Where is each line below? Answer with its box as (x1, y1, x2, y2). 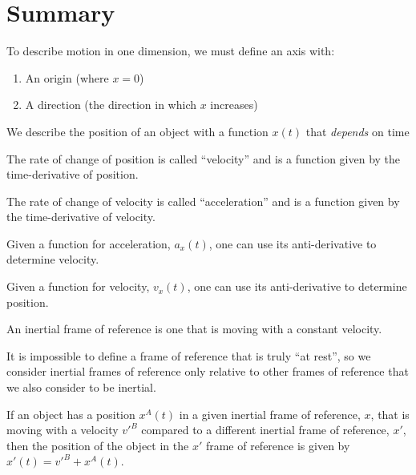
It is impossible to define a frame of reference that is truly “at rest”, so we (6, 347, 371, 364)
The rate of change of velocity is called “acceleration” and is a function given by (6, 192, 400, 209)
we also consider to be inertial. (6, 379, 156, 396)
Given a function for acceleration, (6, 235, 171, 252)
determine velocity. (6, 251, 99, 268)
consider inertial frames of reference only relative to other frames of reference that (6, 363, 409, 380)
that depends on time (305, 123, 410, 139)
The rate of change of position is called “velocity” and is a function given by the (6, 150, 401, 167)
